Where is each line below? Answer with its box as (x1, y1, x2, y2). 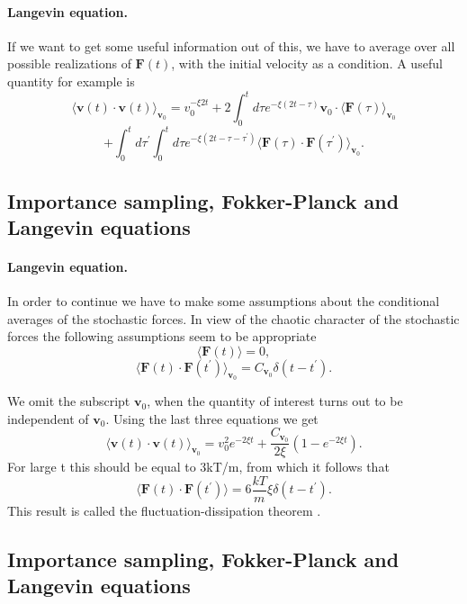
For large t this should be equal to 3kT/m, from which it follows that (7, 457, 390, 476)
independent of (7, 409, 89, 428)
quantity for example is (7, 71, 135, 90)
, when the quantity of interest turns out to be (147, 392, 403, 410)
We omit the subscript (7, 392, 130, 410)
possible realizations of (7, 54, 131, 73)
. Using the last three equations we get (105, 409, 319, 428)
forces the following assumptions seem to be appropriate (7, 327, 317, 346)
